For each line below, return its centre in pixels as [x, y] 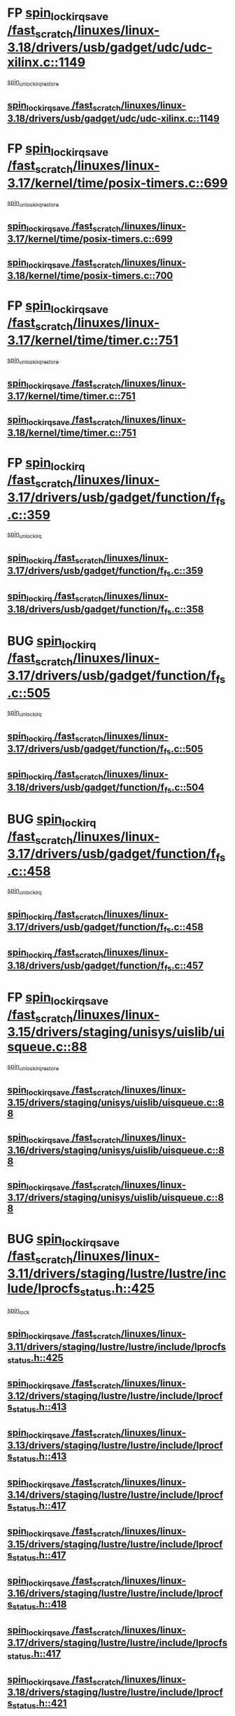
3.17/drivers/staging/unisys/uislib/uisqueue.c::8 [116, 1198]
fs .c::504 [184, 788]
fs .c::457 [184, 966]
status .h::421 [40, 1704]
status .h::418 [40, 1605]
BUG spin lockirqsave [64, 1240]
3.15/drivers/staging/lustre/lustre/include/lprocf [115, 1544]
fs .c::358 [184, 610]
